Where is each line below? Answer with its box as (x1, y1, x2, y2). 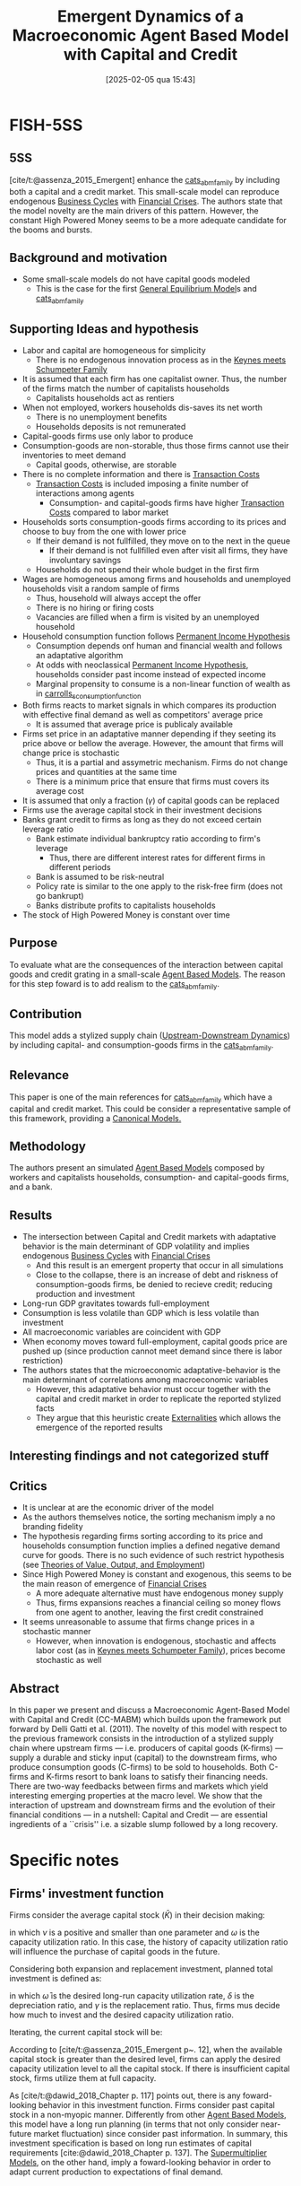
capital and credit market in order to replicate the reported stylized (35, 1393, 282, 1405)
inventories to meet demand (21, 449, 126, 460)
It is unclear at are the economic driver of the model (21, 1502, 215, 1513)
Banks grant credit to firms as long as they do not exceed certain (21, 814, 262, 824)
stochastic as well (35, 1655, 102, 1666)
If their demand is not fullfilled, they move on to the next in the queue (35, 536, 291, 546)
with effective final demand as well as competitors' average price (21, 709, 263, 719)
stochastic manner (21, 1626, 91, 1637)
